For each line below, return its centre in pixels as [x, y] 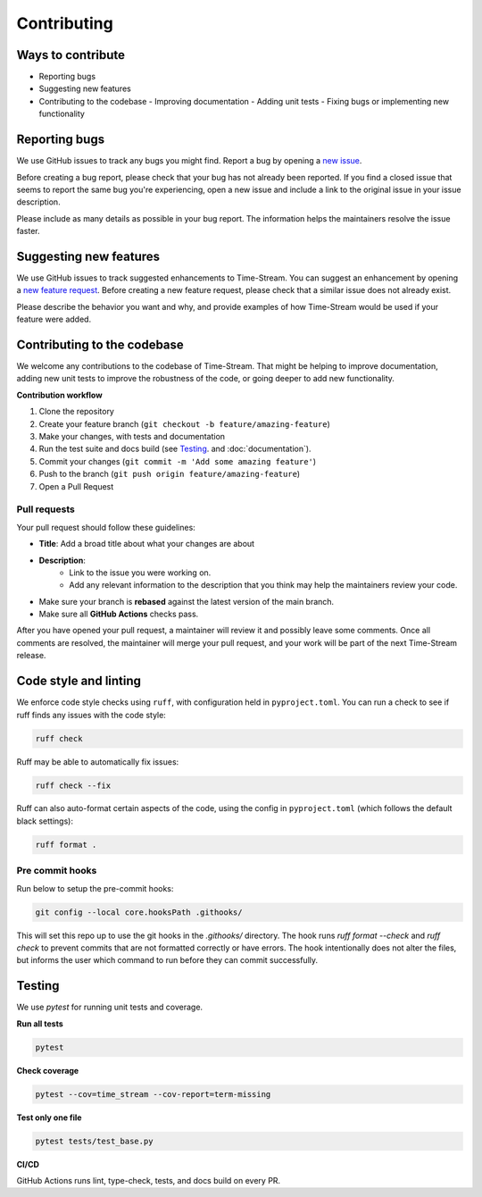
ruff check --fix [73, 785]
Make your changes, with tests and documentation [132, 437]
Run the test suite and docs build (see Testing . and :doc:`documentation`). [175, 449]
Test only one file [49, 1117]
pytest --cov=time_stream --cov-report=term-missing [153, 1094]
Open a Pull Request [76, 486]
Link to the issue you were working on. [140, 573]
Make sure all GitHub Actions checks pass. [119, 614]
